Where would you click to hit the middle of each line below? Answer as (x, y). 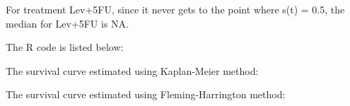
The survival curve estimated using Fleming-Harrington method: (146, 94)
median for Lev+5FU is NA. (67, 23)
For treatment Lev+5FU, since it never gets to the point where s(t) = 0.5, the (175, 9)
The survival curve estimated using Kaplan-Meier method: (132, 70)
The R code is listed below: (65, 47)
